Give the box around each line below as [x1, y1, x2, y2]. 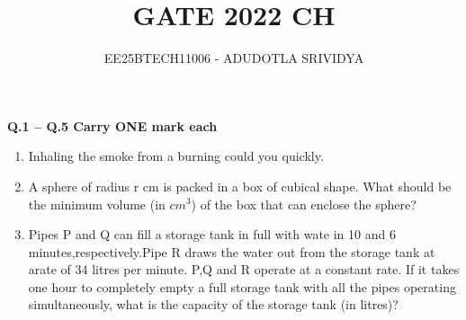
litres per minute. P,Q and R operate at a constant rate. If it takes [92, 260, 460, 279]
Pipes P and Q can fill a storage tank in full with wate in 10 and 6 [28, 225, 396, 244]
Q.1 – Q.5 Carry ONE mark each [7, 116, 218, 135]
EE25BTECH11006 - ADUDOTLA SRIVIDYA [103, 49, 364, 67]
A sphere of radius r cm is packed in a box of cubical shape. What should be [28, 176, 452, 195]
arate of [28, 260, 71, 279]
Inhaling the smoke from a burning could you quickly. [28, 147, 324, 165]
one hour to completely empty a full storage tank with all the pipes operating [28, 277, 456, 296]
